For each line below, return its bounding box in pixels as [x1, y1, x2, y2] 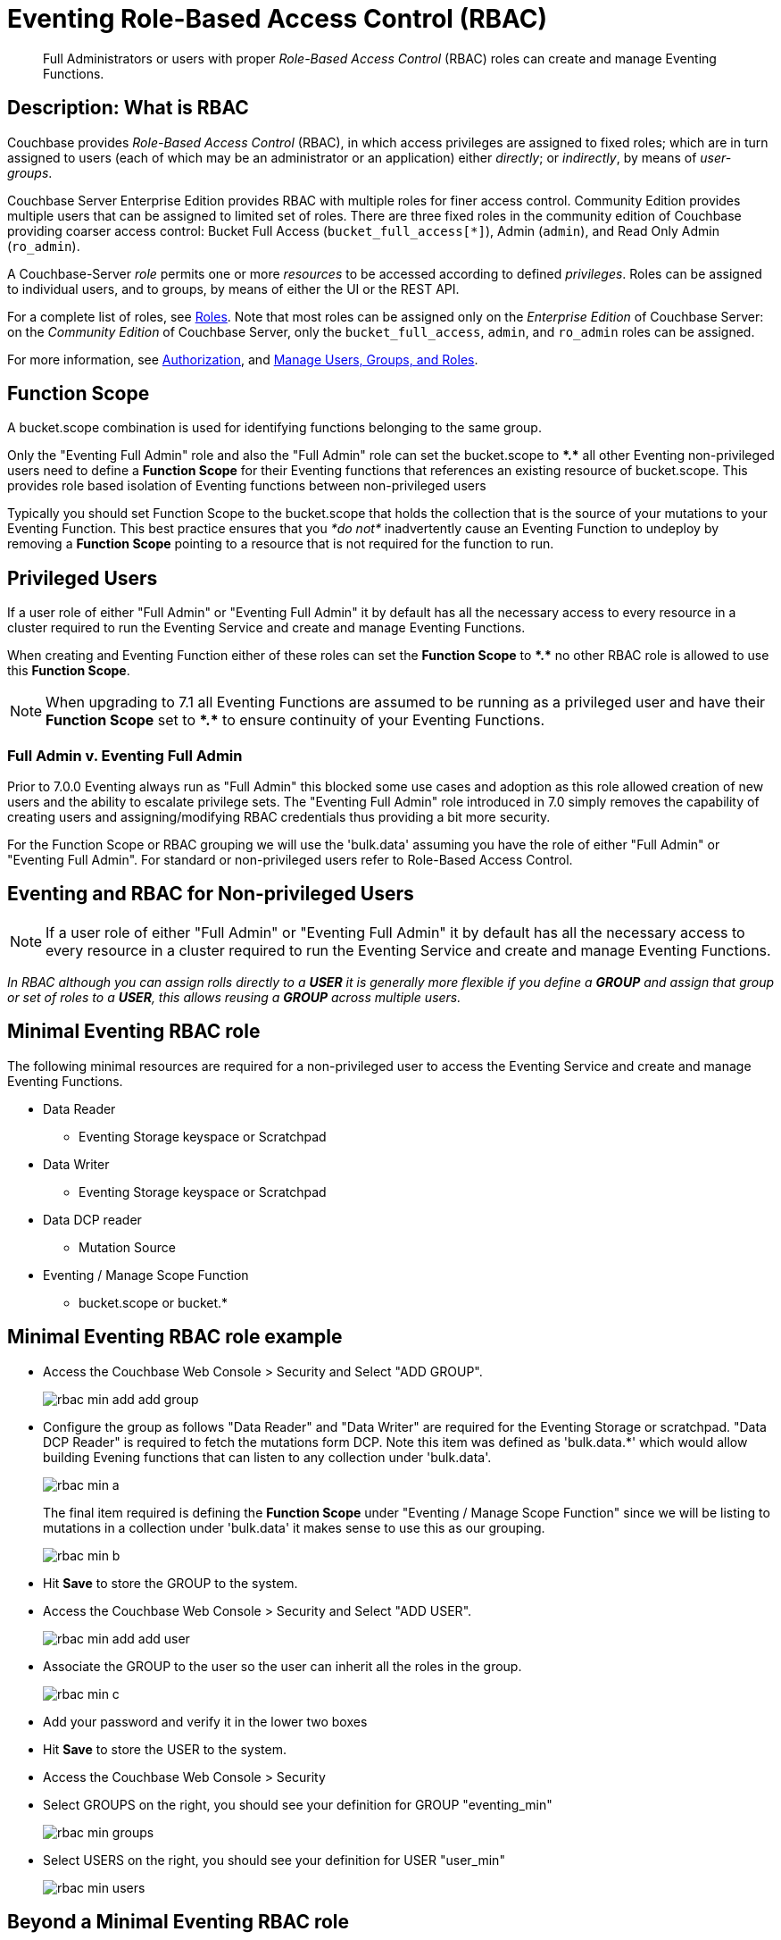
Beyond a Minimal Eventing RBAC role [7, 1910, 350, 1933]
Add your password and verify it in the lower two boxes [43, 1713, 368, 1729]
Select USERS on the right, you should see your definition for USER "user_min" [43, 1852, 505, 1868]
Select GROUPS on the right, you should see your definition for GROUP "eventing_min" [43, 1796, 553, 1812]
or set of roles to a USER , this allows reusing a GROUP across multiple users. [7, 989, 461, 1005]
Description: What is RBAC [7, 96, 249, 120]
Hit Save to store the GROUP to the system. [43, 1575, 298, 1591]
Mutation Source [79, 1239, 176, 1255]
